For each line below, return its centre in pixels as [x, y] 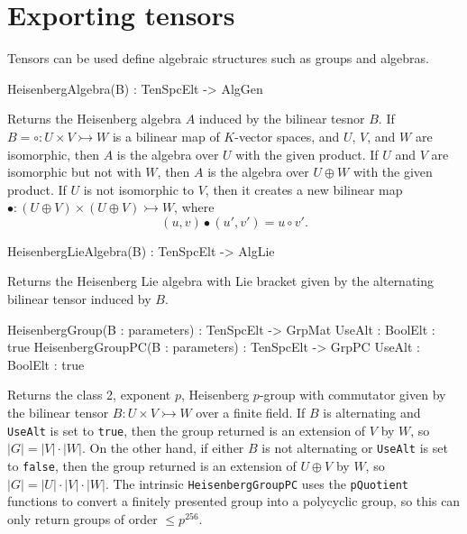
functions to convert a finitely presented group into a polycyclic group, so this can [234, 501]
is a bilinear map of [166, 136]
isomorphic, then [54, 154]
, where [194, 207]
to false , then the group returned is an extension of [152, 465]
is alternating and [372, 413]
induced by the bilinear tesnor [282, 119]
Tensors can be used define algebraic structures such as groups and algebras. [218, 58]
